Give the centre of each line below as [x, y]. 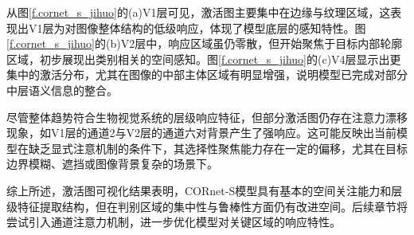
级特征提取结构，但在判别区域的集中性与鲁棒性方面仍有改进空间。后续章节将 [207, 206]
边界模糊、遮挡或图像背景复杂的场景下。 [112, 164]
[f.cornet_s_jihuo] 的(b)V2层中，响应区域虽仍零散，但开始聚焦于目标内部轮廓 [205, 43]
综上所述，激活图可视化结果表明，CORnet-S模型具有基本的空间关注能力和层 [205, 190]
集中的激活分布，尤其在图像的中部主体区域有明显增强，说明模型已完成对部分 [207, 74]
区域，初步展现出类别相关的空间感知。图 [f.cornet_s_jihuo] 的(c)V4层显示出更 [204, 59]
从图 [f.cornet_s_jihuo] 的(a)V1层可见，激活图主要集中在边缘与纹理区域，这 [199, 12]
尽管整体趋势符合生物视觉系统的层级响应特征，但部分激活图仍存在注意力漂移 [207, 117]
